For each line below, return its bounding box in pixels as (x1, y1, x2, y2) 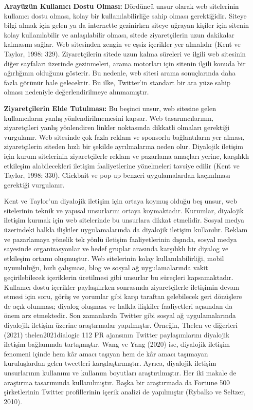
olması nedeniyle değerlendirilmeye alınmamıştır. (4, 87, 149, 97)
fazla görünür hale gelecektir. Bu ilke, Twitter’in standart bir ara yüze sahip (4, 77, 231, 87)
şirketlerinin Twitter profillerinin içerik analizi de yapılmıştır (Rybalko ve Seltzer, (4, 387, 246, 397)
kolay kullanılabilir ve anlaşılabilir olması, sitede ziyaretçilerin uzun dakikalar (4, 29, 235, 39)
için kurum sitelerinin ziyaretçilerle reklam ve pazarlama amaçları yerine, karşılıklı (4, 150, 249, 161)
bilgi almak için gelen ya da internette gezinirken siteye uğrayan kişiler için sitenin (4, 20, 249, 30)
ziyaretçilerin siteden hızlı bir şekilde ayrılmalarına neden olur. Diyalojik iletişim (4, 141, 243, 151)
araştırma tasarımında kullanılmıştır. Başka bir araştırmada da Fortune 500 (4, 377, 230, 387)
